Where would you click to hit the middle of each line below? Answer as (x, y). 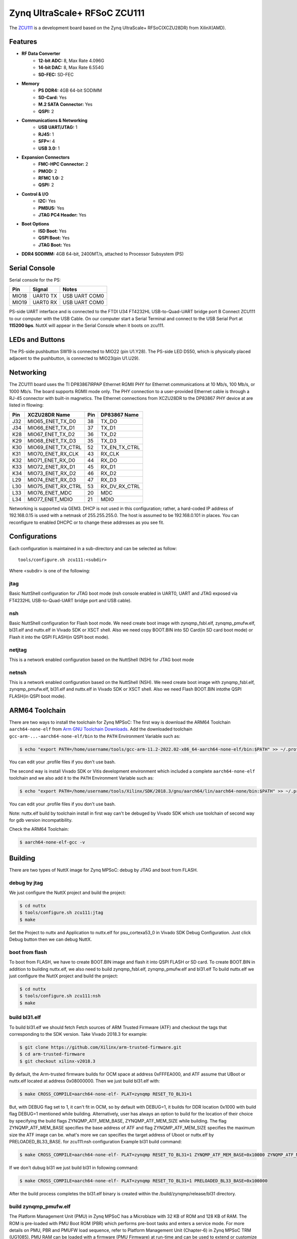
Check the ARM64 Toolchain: (39, 829)
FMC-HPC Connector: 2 (63, 164)
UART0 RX (45, 302)
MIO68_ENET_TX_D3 (52, 441)
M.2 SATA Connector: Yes (65, 105)
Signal (40, 289)
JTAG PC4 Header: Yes (62, 215)
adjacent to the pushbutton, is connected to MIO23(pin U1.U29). (74, 358)
